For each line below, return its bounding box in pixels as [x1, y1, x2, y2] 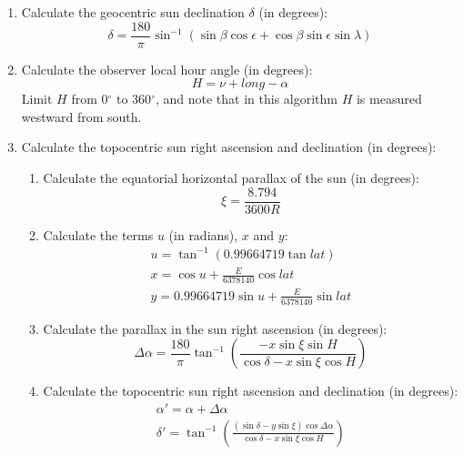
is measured [356, 89, 422, 108]
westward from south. [21, 106, 142, 126]
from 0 [71, 89, 108, 108]
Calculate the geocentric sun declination [21, 3, 245, 21]
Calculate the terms [43, 225, 154, 244]
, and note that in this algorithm [155, 89, 338, 108]
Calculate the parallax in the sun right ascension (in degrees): [43, 318, 388, 338]
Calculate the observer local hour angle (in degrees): [21, 59, 313, 78]
